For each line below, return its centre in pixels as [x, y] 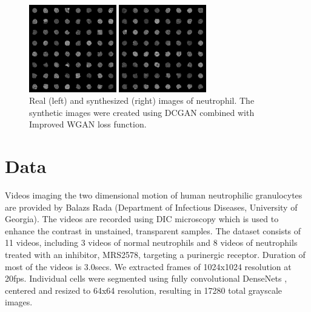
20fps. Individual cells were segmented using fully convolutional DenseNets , [146, 278]
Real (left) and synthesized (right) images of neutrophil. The [142, 100]
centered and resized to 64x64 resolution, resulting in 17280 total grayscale [144, 290]
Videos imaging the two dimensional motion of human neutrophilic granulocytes [154, 195]
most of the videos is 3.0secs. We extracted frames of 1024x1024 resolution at [148, 266]
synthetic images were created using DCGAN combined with [142, 112]
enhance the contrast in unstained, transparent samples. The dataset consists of [153, 230]
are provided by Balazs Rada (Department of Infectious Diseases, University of [151, 207]
